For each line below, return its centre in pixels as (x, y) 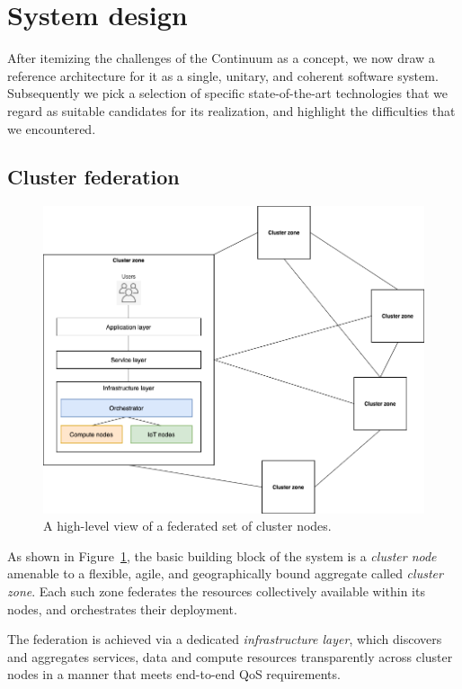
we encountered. (52, 128)
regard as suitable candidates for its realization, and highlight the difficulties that (231, 110)
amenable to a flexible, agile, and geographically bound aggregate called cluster (225, 573)
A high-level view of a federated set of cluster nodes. (187, 526)
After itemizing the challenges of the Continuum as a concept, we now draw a (221, 58)
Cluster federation (93, 177)
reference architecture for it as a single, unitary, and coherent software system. (223, 75)
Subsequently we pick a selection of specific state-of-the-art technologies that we (227, 93)
